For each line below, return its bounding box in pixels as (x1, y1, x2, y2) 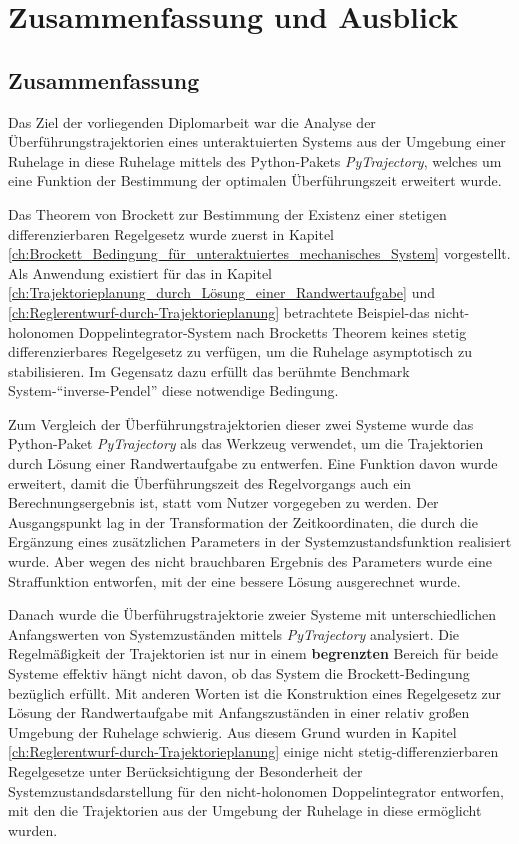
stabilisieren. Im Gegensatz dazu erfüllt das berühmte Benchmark (8, 360, 410, 381)
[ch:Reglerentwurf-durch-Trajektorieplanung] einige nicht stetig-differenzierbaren (8, 741, 499, 762)
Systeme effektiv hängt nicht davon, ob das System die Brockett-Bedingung (8, 663, 470, 684)
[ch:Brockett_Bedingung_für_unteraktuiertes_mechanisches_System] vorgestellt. (8, 243, 511, 264)
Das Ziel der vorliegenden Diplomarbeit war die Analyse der (8, 111, 376, 132)
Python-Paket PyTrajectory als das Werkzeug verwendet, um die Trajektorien (8, 433, 484, 454)
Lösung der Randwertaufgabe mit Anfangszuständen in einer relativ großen (8, 702, 470, 723)
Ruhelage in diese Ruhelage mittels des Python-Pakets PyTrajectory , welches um (8, 150, 502, 171)
